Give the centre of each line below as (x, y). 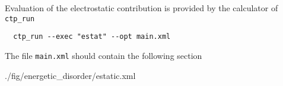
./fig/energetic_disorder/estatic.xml (70, 75)
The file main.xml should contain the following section (104, 55)
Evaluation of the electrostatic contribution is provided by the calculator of (141, 8)
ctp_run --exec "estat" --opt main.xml (92, 37)
